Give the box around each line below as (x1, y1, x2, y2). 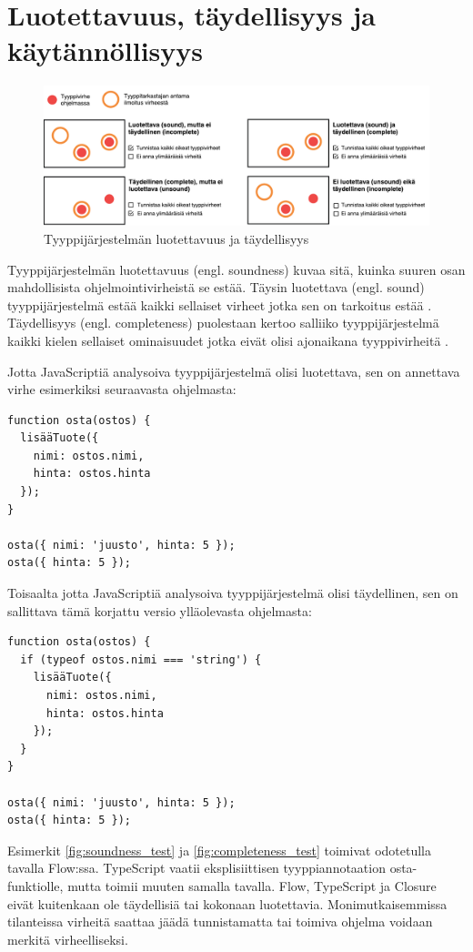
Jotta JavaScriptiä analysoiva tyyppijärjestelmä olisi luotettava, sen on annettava (7, 361, 460, 380)
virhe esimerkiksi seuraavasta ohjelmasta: (7, 380, 236, 399)
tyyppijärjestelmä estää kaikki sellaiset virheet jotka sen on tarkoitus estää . (7, 295, 432, 314)
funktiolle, (7, 876, 64, 895)
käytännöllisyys (7, 32, 204, 69)
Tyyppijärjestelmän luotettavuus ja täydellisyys (44, 228, 309, 248)
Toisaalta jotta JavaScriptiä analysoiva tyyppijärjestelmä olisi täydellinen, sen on (7, 583, 458, 603)
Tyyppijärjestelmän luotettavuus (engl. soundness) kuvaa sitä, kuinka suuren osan (7, 259, 466, 279)
